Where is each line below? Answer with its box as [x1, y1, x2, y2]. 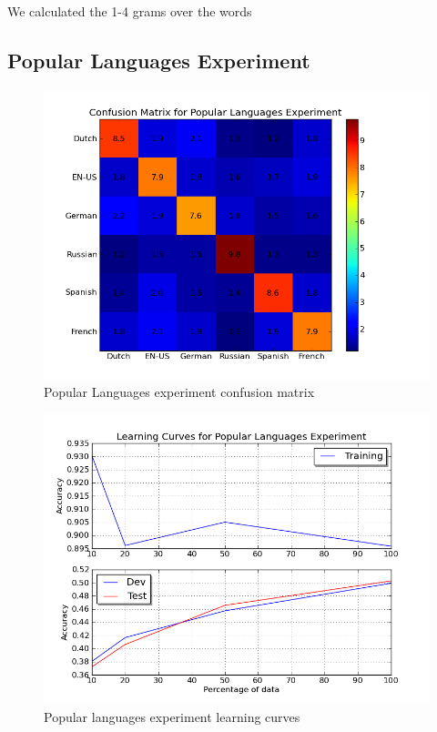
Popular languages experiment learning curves [44, 707, 300, 726]
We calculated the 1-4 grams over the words [7, 2, 252, 20]
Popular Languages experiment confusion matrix [44, 382, 315, 402]
